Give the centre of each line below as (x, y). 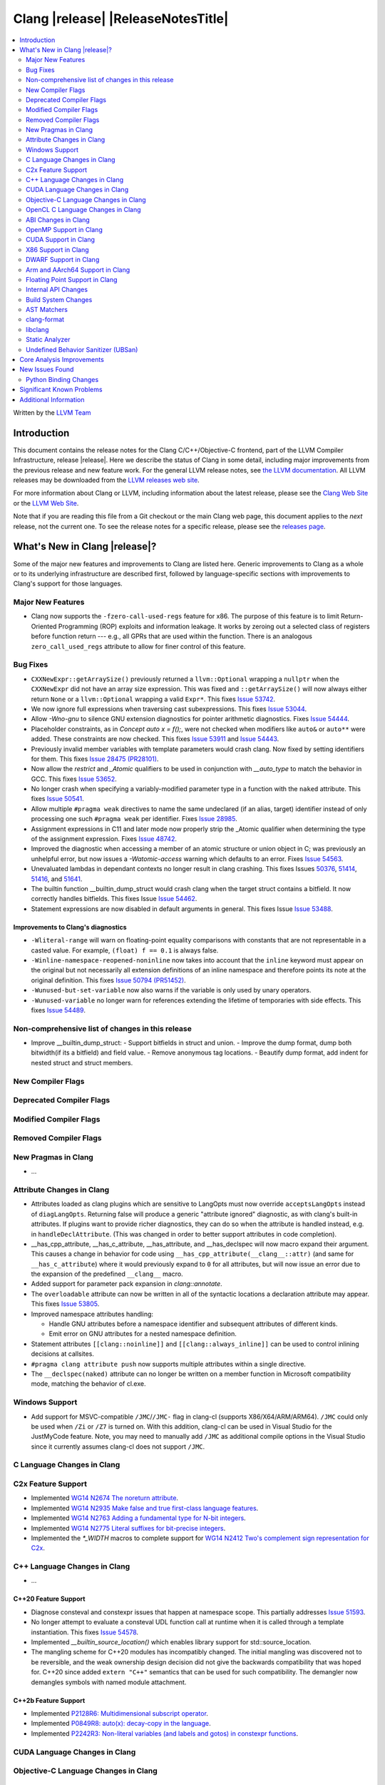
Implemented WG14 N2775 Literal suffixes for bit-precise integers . (128, 1528)
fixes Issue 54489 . (58, 1010)
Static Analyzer (48, 340)
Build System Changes (59, 299)
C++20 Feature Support (49, 1599)
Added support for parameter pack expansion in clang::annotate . (127, 1284)
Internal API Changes (57, 290)
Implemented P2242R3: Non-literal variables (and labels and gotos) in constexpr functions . (165, 1733)
